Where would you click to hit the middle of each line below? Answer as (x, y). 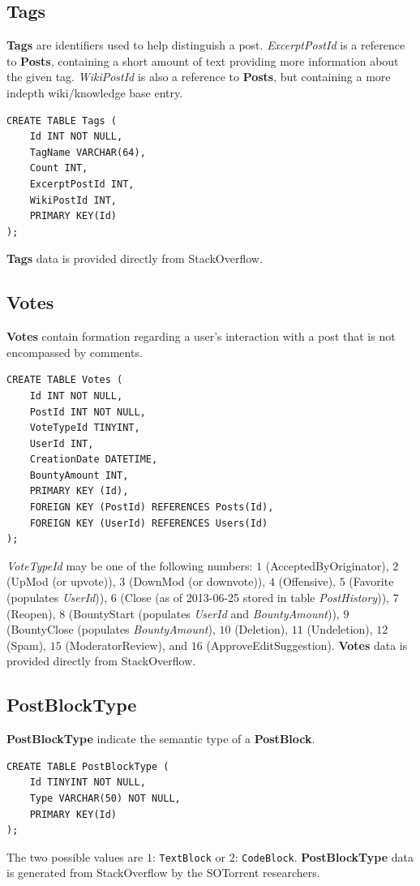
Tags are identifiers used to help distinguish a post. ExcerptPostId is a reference (206, 45)
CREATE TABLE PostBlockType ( (88, 766)
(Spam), (27, 645)
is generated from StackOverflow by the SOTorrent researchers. (163, 873)
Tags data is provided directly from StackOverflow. (135, 258)
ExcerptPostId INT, (82, 184)
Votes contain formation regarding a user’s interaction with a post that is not (201, 336)
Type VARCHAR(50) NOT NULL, (105, 798)
